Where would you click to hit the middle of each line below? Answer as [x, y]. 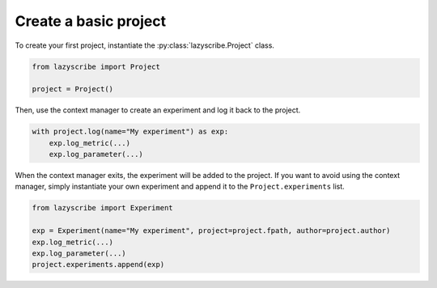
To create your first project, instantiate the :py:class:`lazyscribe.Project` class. [145, 45]
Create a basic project [90, 21]
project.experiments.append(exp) [98, 265]
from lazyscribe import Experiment [102, 208]
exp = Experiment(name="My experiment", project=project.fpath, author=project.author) [211, 231]
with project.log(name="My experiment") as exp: [130, 132]
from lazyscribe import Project [96, 66]
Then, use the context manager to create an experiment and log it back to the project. [158, 110]
